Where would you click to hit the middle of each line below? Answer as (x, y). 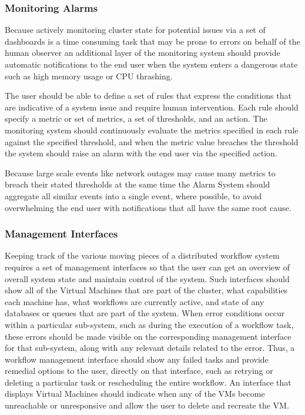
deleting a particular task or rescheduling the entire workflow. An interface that (148, 382)
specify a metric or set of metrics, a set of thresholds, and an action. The (136, 118)
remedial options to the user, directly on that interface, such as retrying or (139, 371)
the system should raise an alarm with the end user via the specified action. (141, 153)
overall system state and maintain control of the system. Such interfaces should (147, 278)
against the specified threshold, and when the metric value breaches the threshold (152, 141)
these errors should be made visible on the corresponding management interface (148, 336)
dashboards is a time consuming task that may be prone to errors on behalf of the (152, 41)
